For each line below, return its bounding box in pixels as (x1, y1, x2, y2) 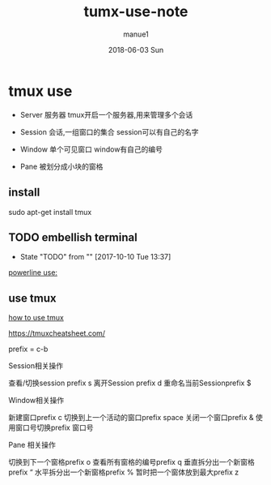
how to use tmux (8, 313, 65, 323)
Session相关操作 (8, 361, 63, 371)
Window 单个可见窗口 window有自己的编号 (19, 144, 163, 154)
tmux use (8, 82, 73, 100)
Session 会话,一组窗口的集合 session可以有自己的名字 (19, 127, 200, 136)
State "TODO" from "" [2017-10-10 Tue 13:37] (19, 252, 171, 262)
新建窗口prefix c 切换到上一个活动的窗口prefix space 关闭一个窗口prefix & (8, 413, 254, 423)
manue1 (122, 29, 150, 39)
